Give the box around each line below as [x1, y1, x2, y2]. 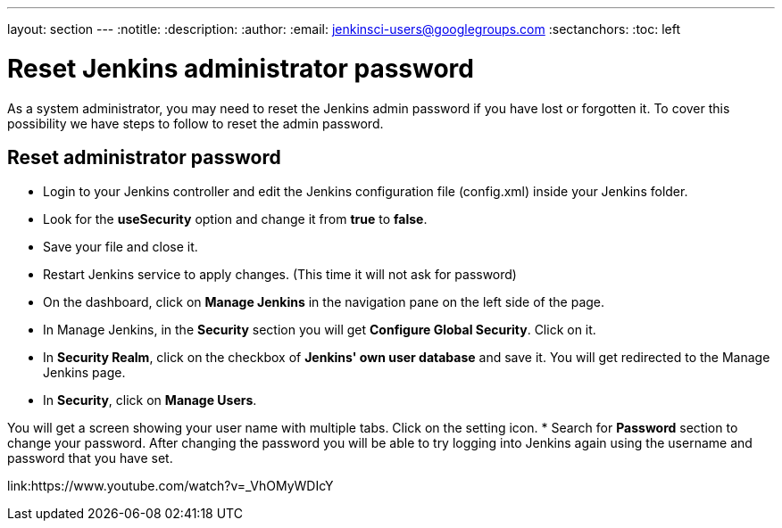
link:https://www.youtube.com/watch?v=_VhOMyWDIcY [7, 478, 334, 494]
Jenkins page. [43, 365, 126, 381]
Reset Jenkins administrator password [7, 53, 474, 84]
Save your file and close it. [43, 239, 198, 255]
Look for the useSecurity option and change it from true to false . [43, 211, 428, 227]
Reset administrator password [7, 145, 281, 169]
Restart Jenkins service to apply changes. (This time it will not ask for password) [43, 267, 517, 283]
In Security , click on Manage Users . [43, 392, 257, 408]
